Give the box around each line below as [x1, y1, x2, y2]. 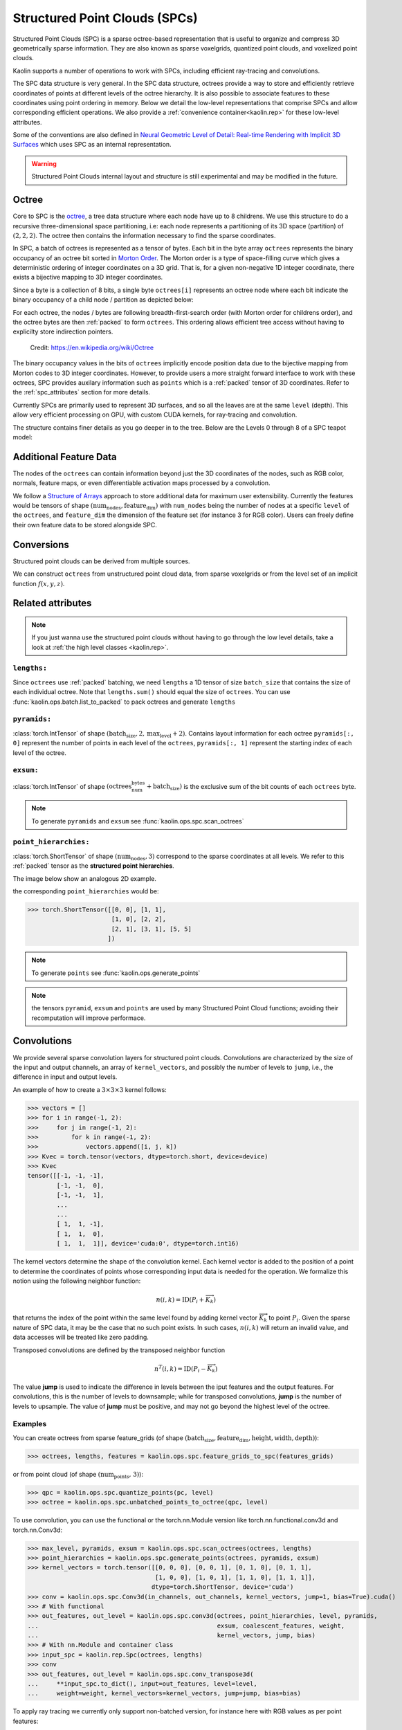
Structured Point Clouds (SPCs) [12, 10, 199, 26]
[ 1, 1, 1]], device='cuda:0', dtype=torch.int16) [56, 1239, 239, 1248]
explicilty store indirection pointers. [12, 327, 113, 336]
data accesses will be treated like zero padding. [12, 1333, 149, 1342]
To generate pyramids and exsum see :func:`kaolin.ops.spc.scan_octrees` [31, 817, 244, 825]
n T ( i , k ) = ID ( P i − [154, 1363, 207, 1374]
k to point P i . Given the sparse [264, 1313, 351, 1324]
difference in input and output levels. [12, 1073, 118, 1081]
